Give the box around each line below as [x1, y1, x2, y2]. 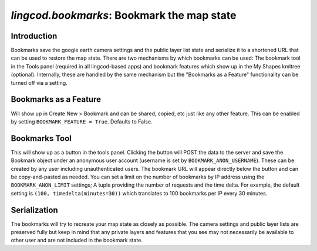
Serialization [11, 205, 58, 215]
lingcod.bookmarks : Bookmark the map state [11, 9, 237, 22]
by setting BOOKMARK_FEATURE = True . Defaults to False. [11, 118, 153, 125]
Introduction [11, 31, 58, 41]
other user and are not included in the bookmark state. [11, 237, 143, 244]
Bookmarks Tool [11, 133, 72, 143]
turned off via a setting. [11, 79, 68, 86]
